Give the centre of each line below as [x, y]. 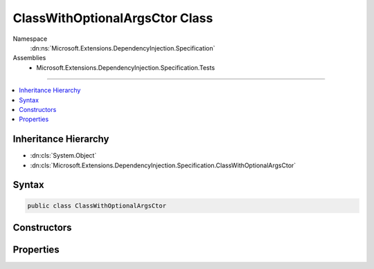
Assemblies [29, 58]
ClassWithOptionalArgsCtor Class [113, 18]
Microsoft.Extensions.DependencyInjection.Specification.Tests [126, 67]
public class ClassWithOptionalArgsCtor [97, 205]
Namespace [30, 39]
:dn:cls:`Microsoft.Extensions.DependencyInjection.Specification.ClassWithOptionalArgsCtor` [163, 165]
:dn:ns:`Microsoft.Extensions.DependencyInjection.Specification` [123, 48]
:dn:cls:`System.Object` [63, 156]
